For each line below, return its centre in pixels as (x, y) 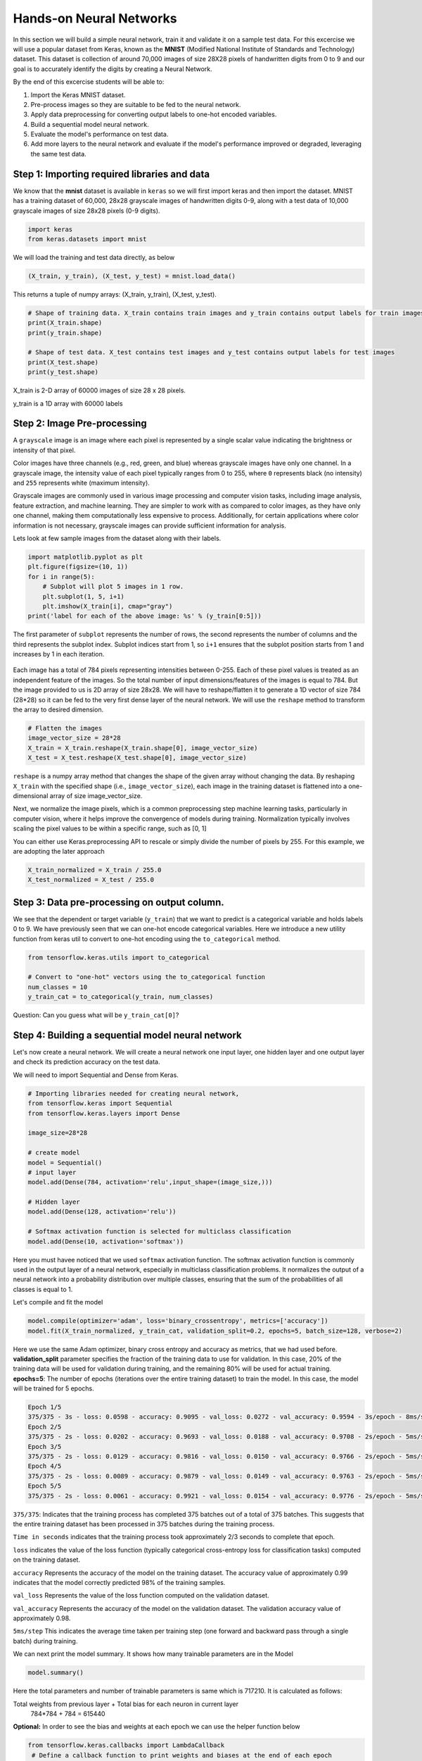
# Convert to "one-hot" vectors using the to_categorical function (147, 977)
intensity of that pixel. (44, 450)
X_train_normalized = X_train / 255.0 (95, 870)
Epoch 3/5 (45, 1446)
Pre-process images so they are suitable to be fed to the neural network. (136, 104)
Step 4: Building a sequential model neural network (127, 1035)
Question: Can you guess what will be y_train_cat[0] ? (96, 1015)
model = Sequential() (65, 1163)
